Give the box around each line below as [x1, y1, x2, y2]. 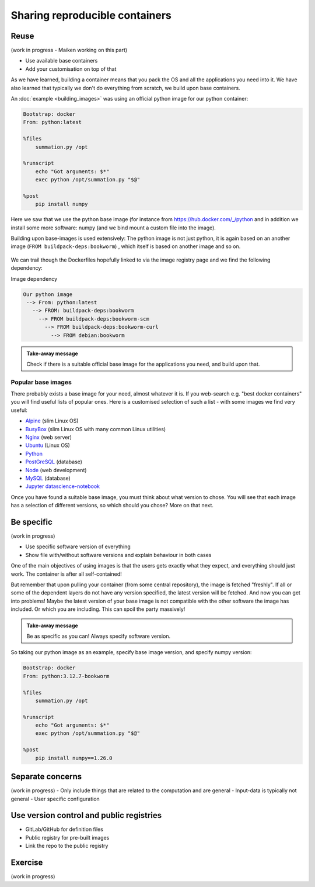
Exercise [10, 858, 43, 868]
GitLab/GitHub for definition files [25, 826, 103, 833]
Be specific [10, 517, 52, 527]
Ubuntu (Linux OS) [25, 442, 70, 449]
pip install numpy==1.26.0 [35, 755, 113, 761]
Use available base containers [25, 57, 98, 64]
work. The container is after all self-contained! [10, 570, 122, 577]
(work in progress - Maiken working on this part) [10, 47, 128, 54]
